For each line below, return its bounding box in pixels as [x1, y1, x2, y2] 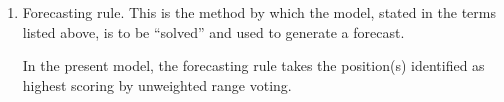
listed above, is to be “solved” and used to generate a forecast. [22, 21, 405, 42]
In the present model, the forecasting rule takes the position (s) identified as [22, 55, 485, 76]
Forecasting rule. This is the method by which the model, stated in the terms [22, 2, 496, 22]
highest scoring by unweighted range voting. [22, 74, 292, 95]
